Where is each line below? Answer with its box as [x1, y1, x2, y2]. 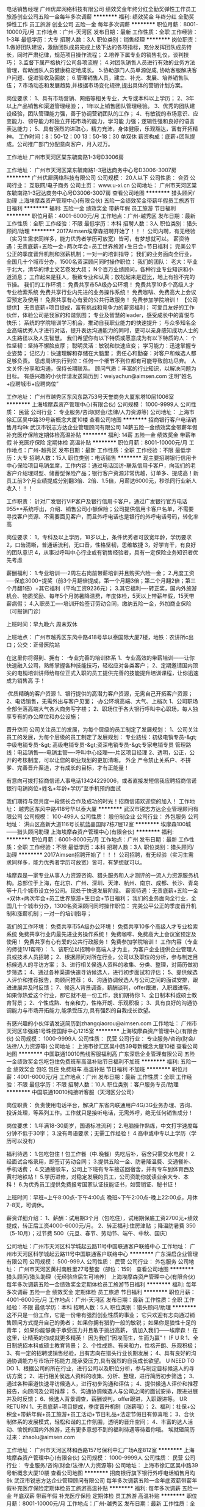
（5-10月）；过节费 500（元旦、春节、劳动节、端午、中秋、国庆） [6, 1230, 171, 1236]
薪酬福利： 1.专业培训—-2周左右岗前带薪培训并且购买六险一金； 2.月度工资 [6, 570, 195, 576]
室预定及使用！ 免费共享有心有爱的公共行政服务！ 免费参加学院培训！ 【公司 [6, 296, 198, 303]
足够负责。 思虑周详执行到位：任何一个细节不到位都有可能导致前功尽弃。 [6, 357, 190, 365]
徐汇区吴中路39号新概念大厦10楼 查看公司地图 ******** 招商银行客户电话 [6, 416, 192, 423]
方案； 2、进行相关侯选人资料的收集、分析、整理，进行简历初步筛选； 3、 [11, 1373, 198, 1379]
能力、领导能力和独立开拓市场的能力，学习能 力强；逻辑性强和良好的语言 [11, 118, 195, 125]
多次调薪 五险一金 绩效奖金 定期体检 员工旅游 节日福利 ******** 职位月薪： [6, 1288, 196, 1296]
